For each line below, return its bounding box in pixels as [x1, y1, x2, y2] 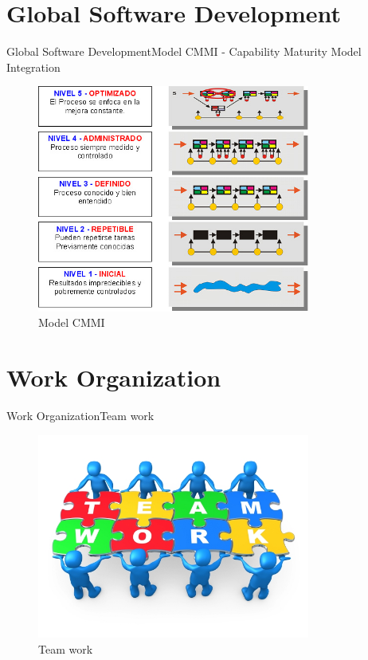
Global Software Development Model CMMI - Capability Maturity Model [6, 43, 362, 60]
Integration [6, 58, 61, 75]
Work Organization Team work [6, 407, 155, 423]
